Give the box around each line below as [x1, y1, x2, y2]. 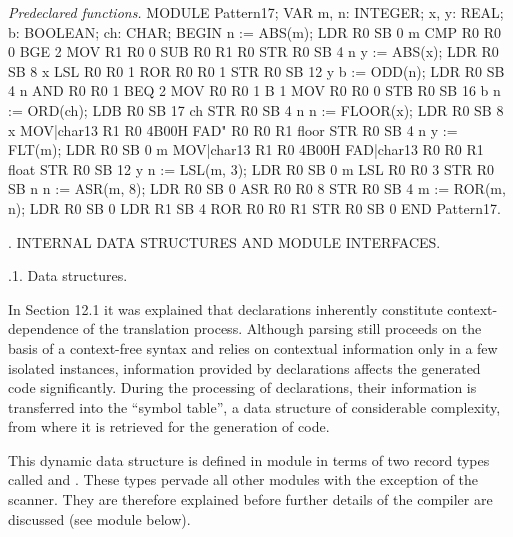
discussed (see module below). [8, 508, 191, 529]
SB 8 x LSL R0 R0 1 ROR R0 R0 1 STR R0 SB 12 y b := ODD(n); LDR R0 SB [8, 60, 505, 81]
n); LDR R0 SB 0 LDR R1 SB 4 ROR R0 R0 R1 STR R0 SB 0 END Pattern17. [8, 197, 501, 218]
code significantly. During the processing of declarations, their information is [8, 377, 477, 398]
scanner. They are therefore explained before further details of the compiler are [8, 489, 493, 510]
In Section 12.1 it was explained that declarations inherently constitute [8, 298, 443, 319]
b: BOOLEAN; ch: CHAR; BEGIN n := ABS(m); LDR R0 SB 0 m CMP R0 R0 [8, 21, 501, 42]
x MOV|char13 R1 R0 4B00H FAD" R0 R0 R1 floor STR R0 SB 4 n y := [8, 119, 458, 140]
